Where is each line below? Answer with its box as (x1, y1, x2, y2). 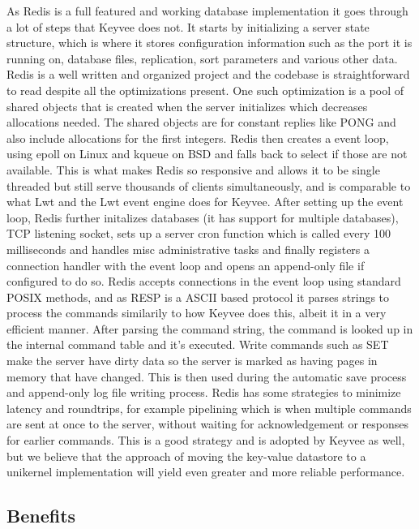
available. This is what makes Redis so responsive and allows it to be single (6, 161, 380, 178)
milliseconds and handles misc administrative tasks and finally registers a (6, 240, 370, 257)
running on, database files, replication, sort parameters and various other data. (6, 49, 398, 67)
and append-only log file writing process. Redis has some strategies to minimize (6, 384, 401, 401)
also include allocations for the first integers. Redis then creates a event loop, (6, 129, 389, 146)
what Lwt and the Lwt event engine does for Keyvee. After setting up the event (6, 193, 404, 210)
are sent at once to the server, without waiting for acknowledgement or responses (6, 415, 409, 432)
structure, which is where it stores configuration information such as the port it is (6, 34, 413, 51)
